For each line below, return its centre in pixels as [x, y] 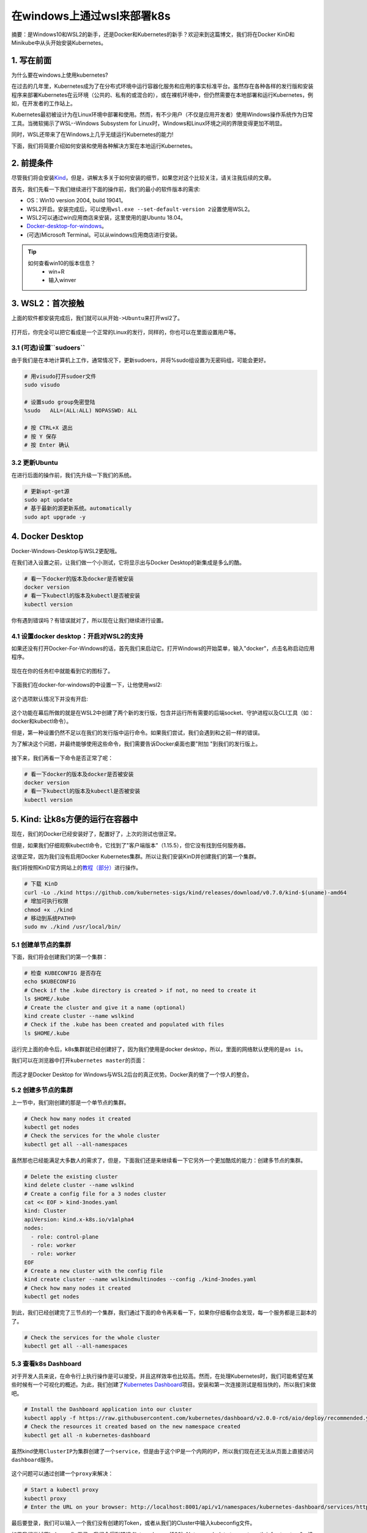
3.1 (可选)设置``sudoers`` [48, 348]
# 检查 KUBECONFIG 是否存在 [63, 973]
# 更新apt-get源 [47, 491]
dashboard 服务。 [34, 1460]
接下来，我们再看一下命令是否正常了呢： [62, 758]
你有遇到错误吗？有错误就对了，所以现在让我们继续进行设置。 [89, 620]
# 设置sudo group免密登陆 [60, 402]
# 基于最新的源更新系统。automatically [78, 508]
